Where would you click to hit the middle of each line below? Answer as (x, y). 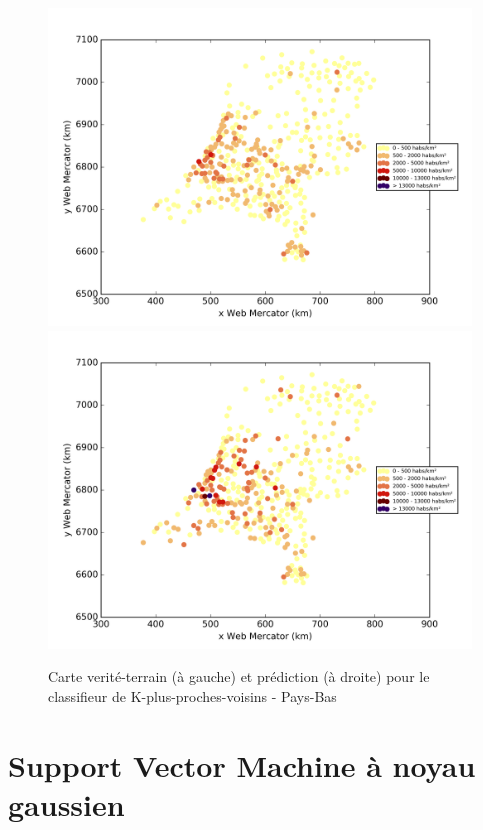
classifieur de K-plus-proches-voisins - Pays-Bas (192, 695)
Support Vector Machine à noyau (242, 764)
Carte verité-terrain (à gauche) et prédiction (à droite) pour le (239, 676)
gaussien (66, 803)
